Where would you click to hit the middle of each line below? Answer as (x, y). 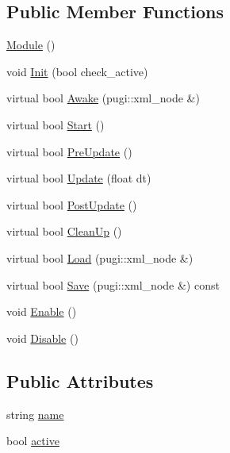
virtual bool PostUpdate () (72, 204)
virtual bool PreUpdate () (69, 151)
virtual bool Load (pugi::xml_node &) (100, 257)
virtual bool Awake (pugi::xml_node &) (103, 98)
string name (35, 414)
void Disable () (42, 338)
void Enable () (42, 311)
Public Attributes (80, 380)
